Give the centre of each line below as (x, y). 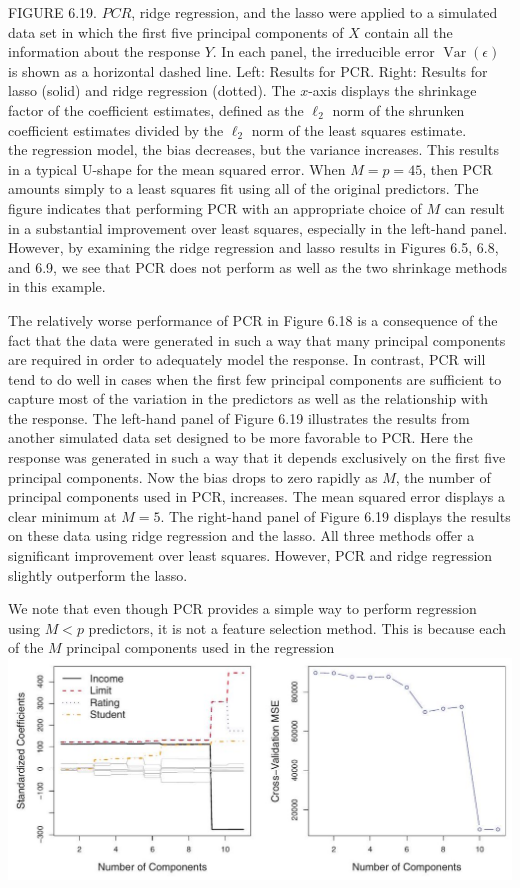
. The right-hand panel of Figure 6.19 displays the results (335, 515)
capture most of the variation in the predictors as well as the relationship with (248, 398)
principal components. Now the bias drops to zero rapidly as (193, 476)
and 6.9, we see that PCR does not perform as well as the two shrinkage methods (258, 266)
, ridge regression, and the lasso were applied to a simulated (314, 12)
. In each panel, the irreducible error (323, 51)
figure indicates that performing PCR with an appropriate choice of (215, 207)
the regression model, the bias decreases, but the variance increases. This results (253, 149)
